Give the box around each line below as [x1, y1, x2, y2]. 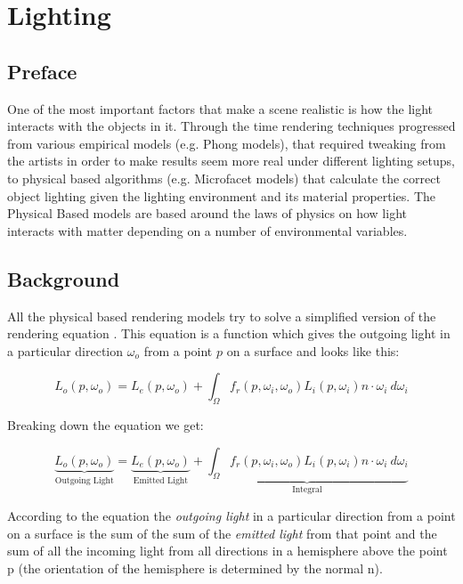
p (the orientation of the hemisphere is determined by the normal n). [7, 558, 383, 577]
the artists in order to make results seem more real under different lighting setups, [7, 151, 455, 170]
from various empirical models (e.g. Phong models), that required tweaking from [7, 134, 446, 152]
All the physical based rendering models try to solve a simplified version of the [7, 306, 436, 325]
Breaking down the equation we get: [7, 416, 204, 434]
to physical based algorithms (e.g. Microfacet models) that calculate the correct [7, 168, 441, 187]
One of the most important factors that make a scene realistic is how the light [7, 99, 434, 118]
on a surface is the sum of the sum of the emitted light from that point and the [7, 523, 437, 542]
